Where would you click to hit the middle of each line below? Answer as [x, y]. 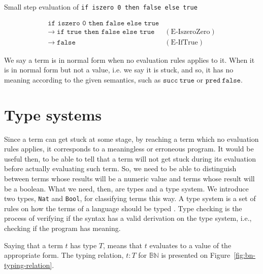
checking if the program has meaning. [62, 228]
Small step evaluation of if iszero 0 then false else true [101, 7]
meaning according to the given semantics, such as [83, 79]
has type [84, 245]
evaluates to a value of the [190, 245]
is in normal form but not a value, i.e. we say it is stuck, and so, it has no [119, 70]
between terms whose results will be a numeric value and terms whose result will [129, 179]
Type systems [53, 114]
